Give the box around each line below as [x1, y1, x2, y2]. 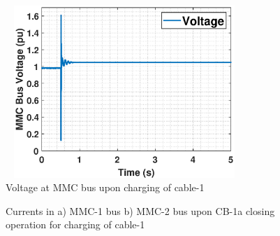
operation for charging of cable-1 [6, 217, 145, 232]
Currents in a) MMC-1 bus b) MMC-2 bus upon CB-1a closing [6, 203, 275, 218]
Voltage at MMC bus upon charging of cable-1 [6, 180, 205, 195]
